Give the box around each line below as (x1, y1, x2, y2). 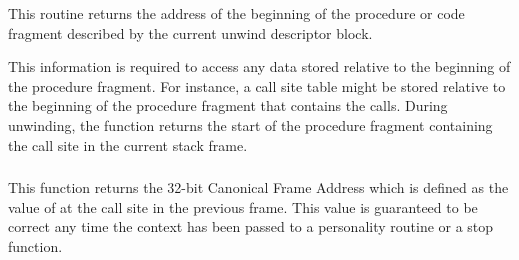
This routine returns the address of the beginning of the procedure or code (8, 3, 465, 23)
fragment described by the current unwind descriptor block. (8, 22, 373, 43)
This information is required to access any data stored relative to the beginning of (8, 56, 511, 77)
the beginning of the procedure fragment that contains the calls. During (8, 95, 448, 116)
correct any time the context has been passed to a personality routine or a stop (8, 216, 494, 237)
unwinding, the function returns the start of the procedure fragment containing (8, 114, 493, 135)
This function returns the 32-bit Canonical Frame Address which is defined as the (8, 177, 509, 198)
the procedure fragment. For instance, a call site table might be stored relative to (8, 75, 506, 96)
